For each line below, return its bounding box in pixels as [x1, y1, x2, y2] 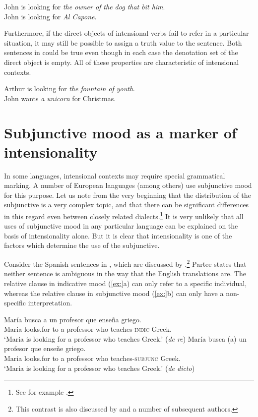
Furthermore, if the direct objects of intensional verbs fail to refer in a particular [4, 28, 249, 38]
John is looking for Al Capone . [4, 11, 97, 21]
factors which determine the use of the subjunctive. [4, 240, 160, 250]
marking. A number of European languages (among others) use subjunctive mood [4, 180, 252, 190]
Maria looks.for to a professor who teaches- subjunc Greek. [4, 353, 181, 363]
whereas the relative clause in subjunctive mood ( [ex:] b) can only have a [4, 288, 224, 298]
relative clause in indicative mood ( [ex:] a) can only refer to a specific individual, [4, 278, 247, 288]
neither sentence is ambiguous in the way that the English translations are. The [4, 268, 247, 279]
